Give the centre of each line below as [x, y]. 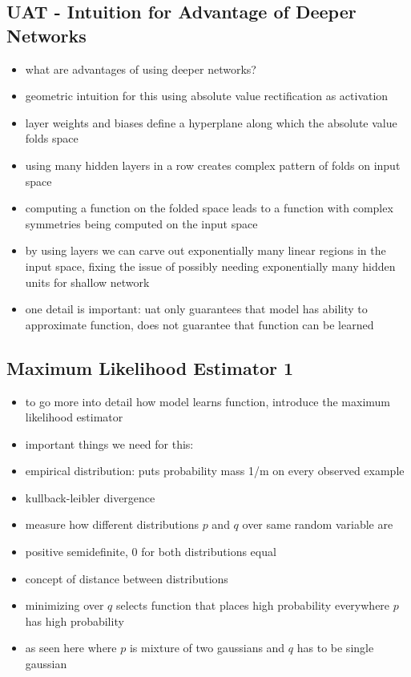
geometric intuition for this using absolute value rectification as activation [207, 96]
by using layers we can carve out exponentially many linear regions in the [205, 250]
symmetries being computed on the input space [141, 223]
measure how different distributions [112, 524]
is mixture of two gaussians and [207, 648]
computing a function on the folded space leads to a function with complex [209, 208]
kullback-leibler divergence [90, 497]
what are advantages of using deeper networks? [141, 69]
